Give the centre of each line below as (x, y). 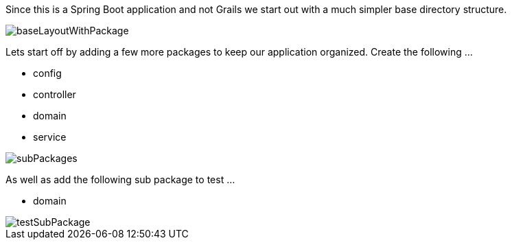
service (50, 137)
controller (55, 94)
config (47, 73)
